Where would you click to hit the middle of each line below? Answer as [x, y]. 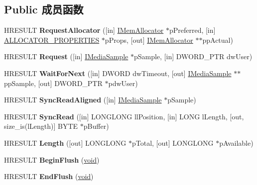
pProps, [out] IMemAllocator [149, 40]
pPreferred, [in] [192, 30]
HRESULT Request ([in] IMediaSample [66, 56]
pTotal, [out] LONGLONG [173, 142]
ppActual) [218, 40]
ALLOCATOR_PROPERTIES [52, 40]
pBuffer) [96, 126]
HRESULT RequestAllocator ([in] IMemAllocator [84, 30]
